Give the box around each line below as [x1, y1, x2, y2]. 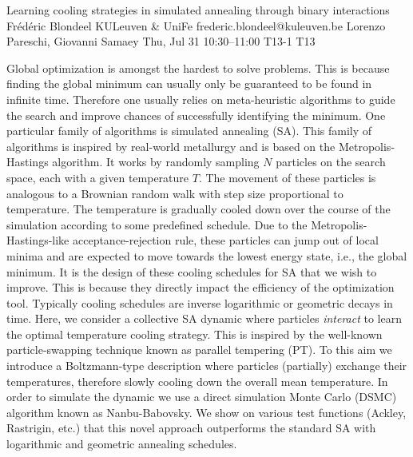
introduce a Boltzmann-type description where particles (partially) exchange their [6, 357, 407, 374]
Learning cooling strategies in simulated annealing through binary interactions [6, 2, 390, 18]
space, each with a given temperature [6, 169, 189, 185]
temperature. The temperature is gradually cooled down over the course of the [6, 201, 391, 217]
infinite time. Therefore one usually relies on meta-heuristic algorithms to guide [6, 90, 395, 107]
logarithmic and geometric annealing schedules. [6, 435, 237, 452]
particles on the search [276, 153, 386, 170]
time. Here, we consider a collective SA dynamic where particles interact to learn [6, 310, 402, 327]
